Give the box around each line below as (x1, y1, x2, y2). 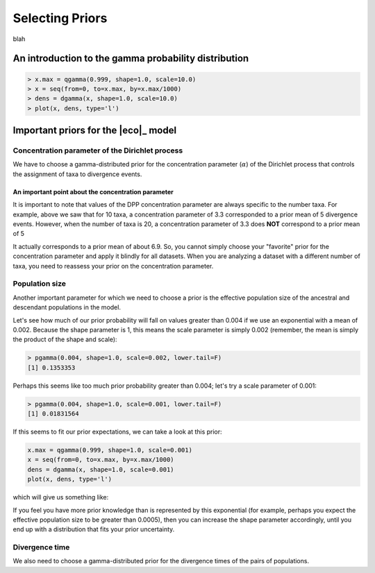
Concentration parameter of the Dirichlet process (12, 146, 183, 155)
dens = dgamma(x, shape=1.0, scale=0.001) (27, 465, 174, 473)
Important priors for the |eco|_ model (12, 125, 177, 137)
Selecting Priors (12, 10, 108, 26)
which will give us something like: (12, 493, 109, 502)
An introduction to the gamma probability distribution (12, 53, 249, 65)
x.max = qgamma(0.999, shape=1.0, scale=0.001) (27, 446, 192, 454)
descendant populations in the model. (12, 303, 122, 311)
